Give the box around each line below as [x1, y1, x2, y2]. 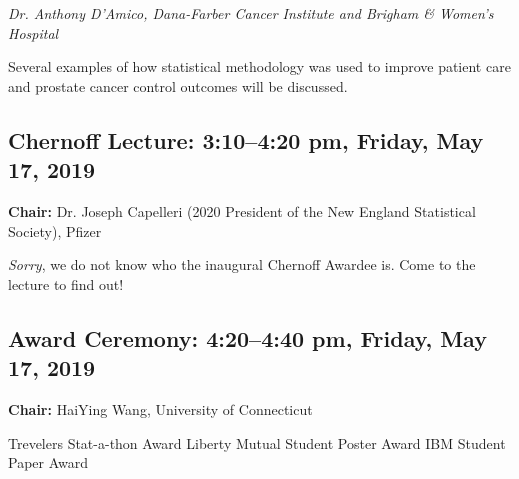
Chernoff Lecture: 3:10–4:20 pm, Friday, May [8, 124, 484, 155]
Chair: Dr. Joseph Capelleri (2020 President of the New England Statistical [8, 200, 476, 221]
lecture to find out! [8, 273, 124, 294]
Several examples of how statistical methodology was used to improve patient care [8, 56, 511, 77]
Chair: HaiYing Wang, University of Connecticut [8, 398, 313, 419]
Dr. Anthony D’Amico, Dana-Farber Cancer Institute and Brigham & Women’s [8, 3, 494, 23]
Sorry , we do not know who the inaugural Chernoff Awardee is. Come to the [8, 254, 476, 275]
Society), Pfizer [8, 220, 102, 241]
